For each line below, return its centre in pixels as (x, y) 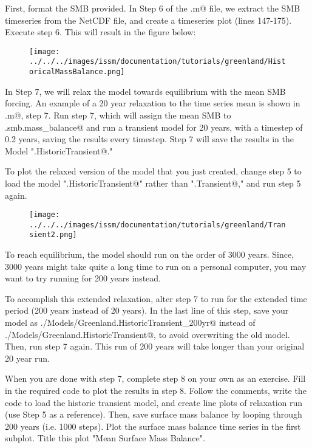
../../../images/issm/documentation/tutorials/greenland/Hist (158, 62)
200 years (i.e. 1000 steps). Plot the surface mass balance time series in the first (153, 426)
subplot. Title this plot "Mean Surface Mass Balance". (105, 438)
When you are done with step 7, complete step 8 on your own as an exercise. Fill (155, 378)
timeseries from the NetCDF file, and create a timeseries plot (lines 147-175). (148, 20)
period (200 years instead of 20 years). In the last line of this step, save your (147, 310)
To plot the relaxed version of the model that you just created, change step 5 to (153, 171)
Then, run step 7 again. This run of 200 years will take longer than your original (155, 346)
